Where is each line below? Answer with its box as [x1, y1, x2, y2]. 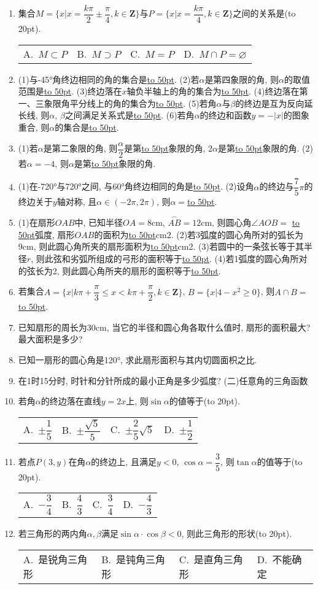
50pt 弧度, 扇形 [18, 228, 75, 241]
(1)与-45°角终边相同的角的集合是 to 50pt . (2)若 [18, 72, 200, 85]
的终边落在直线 [41, 395, 101, 407]
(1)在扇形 [18, 216, 55, 229]
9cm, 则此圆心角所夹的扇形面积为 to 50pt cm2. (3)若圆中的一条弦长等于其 [18, 240, 304, 253]
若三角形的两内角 [18, 527, 87, 540]
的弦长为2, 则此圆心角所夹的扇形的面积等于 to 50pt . [18, 264, 221, 277]
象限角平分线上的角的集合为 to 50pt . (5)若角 [44, 96, 217, 109]
